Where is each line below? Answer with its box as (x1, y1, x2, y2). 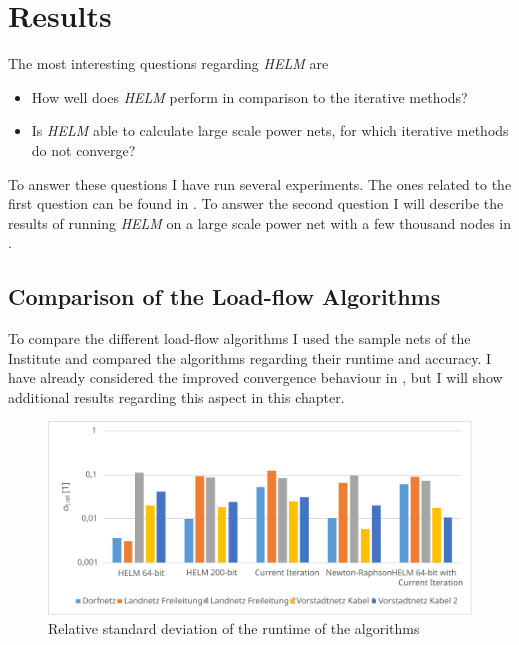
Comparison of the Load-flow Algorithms (8, 281, 441, 312)
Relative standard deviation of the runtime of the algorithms (48, 618, 420, 639)
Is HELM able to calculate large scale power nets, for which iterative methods (31, 120, 509, 141)
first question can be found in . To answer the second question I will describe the (8, 193, 504, 214)
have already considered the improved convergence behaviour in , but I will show (8, 367, 503, 388)
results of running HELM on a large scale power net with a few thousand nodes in (8, 212, 512, 233)
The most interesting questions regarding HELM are (8, 53, 329, 74)
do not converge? (31, 139, 136, 160)
